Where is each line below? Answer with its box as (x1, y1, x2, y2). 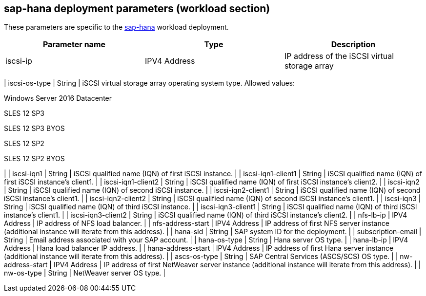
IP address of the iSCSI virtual (284, 51, 394, 61)
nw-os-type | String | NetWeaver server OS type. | (4, 269, 165, 277)
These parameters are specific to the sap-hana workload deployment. (4, 23, 229, 32)
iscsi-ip (5, 56, 32, 66)
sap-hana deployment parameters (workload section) (4, 2, 270, 15)
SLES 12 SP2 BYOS (4, 154, 65, 163)
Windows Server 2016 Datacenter (4, 94, 112, 103)
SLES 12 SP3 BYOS (4, 124, 65, 133)
